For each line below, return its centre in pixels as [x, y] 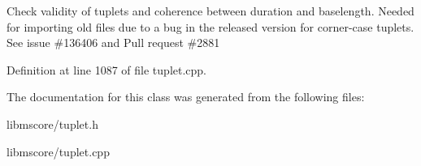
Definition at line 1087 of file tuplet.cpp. [107, 69]
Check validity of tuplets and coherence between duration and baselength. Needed [210, 11]
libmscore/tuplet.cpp [58, 151]
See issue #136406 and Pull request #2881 [113, 43]
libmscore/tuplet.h [52, 123]
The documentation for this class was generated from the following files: [186, 97]
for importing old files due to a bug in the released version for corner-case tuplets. [210, 26]
